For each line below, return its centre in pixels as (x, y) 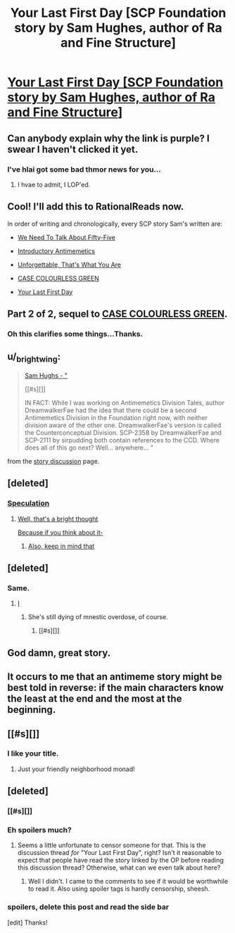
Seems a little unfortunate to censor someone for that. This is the (112, 845)
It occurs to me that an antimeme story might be (115, 677)
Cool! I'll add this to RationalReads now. (96, 207)
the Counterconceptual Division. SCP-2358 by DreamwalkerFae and (123, 433)
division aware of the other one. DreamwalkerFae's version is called (123, 425)
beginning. (32, 710)
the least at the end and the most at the (95, 699)
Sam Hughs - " (46, 375)
